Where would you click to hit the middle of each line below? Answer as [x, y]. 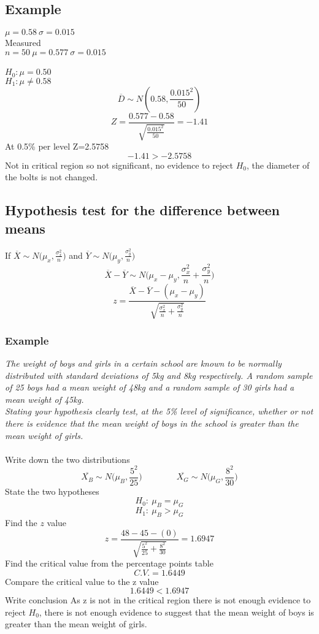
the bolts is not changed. [52, 177]
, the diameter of [278, 165]
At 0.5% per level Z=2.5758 [57, 146]
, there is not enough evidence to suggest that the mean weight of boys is [176, 612]
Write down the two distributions [67, 459]
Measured [23, 43]
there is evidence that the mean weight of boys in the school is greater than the [152, 423]
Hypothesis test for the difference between [143, 210]
